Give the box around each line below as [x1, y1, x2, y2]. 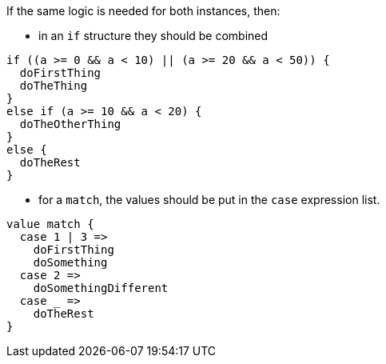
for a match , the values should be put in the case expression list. [38, 193, 380, 206]
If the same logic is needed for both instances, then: [6, 4, 281, 18]
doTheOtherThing [19, 118, 121, 130]
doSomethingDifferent [33, 282, 169, 294]
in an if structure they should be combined [38, 29, 269, 42]
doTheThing [19, 79, 88, 92]
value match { [6, 218, 94, 230]
